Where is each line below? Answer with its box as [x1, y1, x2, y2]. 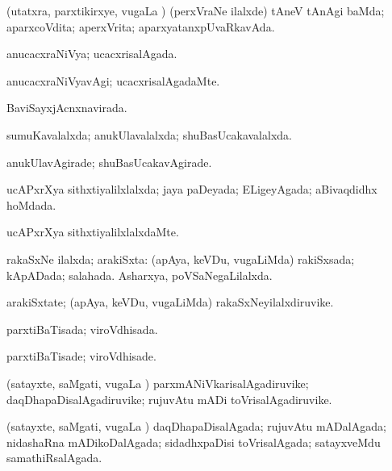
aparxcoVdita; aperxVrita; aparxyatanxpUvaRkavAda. [6, 18, 275, 35]
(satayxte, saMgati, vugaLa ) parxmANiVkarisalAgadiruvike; [6, 374, 309, 391]
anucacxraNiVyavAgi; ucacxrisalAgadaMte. [6, 72, 220, 89]
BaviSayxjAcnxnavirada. [6, 99, 127, 116]
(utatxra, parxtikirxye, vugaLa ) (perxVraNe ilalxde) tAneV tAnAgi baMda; [6, 2, 385, 19]
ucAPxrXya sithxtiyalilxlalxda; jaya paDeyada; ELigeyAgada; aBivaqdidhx [6, 181, 377, 198]
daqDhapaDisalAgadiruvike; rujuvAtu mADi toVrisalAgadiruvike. [6, 390, 332, 407]
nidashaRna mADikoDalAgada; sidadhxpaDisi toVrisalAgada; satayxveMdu [6, 433, 381, 450]
